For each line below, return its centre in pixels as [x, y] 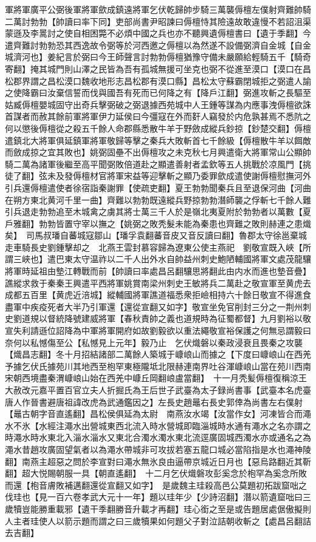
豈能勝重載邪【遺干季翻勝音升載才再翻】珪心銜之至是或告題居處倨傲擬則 [166, 508]
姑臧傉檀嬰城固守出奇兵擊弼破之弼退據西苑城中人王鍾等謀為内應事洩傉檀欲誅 [158, 104]
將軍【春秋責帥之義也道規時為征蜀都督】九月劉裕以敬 [204, 318]
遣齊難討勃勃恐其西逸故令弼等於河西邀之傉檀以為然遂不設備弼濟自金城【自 [154, 45]
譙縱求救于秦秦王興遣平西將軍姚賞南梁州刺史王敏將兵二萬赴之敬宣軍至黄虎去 [158, 283]
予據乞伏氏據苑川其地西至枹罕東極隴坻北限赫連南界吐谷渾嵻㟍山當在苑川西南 [158, 366]
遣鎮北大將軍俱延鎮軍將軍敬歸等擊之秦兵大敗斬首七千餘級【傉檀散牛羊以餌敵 [158, 140]
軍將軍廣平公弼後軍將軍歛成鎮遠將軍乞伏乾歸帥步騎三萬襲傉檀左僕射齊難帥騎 [158, 9]
